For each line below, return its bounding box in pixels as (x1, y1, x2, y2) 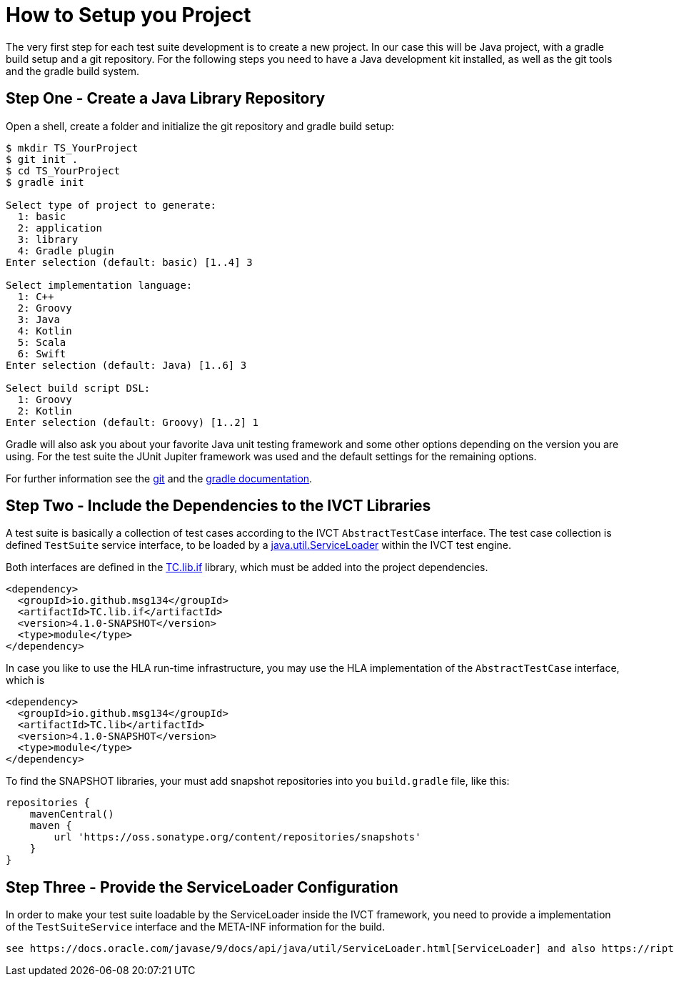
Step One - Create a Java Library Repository (6, 89, 326, 108)
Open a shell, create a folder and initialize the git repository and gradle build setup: (6, 119, 395, 132)
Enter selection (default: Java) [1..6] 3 (6, 359, 247, 371)
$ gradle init (6, 176, 84, 188)
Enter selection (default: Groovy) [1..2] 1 (6, 416, 259, 428)
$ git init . (6, 153, 79, 165)
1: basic (17, 210, 66, 222)
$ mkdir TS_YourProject (6, 142, 139, 154)
